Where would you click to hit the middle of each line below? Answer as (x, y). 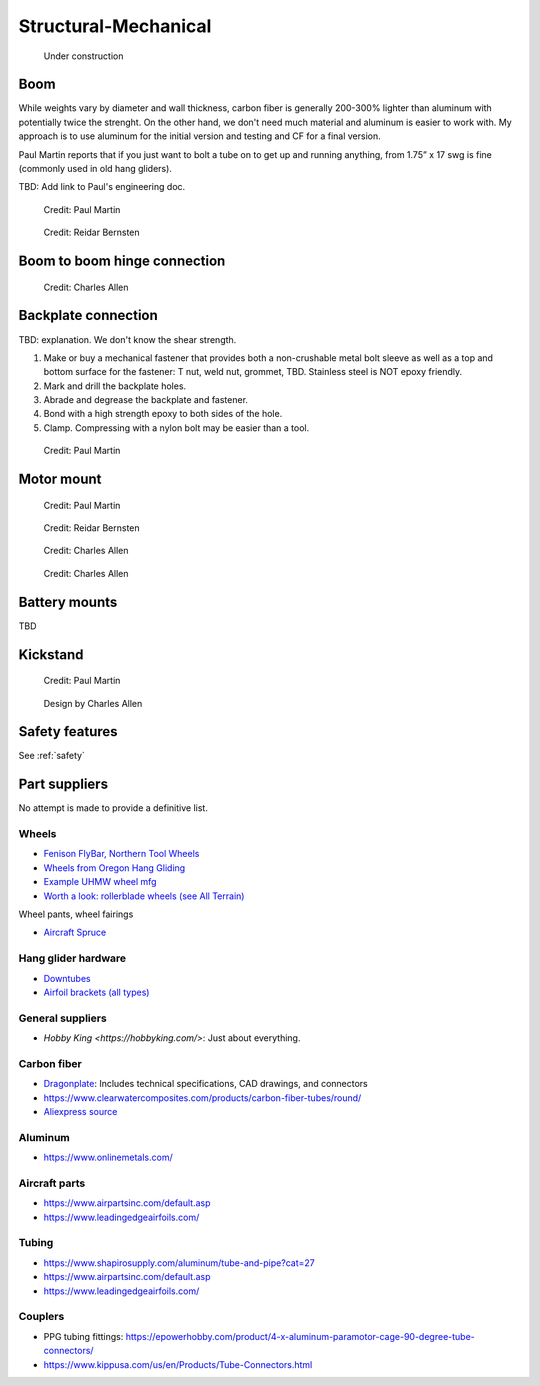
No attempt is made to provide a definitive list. (113, 808)
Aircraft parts (52, 1183)
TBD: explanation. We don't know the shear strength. (127, 339)
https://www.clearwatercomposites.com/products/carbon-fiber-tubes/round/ (202, 1097)
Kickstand (51, 654)
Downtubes (67, 978)
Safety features (68, 731)
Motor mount (60, 479)
